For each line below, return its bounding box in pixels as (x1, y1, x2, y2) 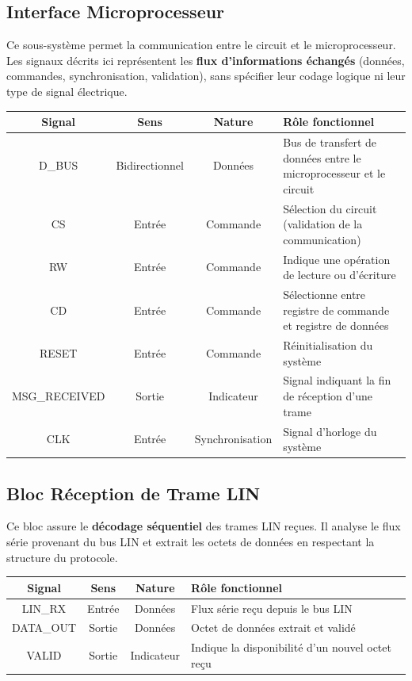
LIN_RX (21, 599, 67, 616)
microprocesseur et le (283, 165, 386, 182)
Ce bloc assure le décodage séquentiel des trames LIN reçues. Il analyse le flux (6, 518, 401, 534)
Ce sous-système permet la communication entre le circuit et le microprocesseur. (6, 36, 396, 53)
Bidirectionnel (116, 157, 184, 174)
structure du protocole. (6, 549, 118, 565)
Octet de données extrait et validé (191, 619, 356, 636)
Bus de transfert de (283, 133, 377, 150)
